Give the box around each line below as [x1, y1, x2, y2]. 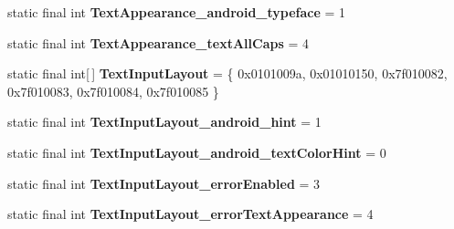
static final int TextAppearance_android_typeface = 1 [7, 3, 346, 21]
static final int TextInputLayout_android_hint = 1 [7, 112, 322, 131]
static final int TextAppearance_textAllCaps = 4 [7, 33, 309, 52]
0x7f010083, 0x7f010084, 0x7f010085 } [7, 81, 219, 100]
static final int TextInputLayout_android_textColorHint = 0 [7, 142, 386, 161]
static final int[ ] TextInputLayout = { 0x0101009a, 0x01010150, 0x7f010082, [7, 64, 448, 83]
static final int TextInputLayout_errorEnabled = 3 [7, 173, 321, 193]
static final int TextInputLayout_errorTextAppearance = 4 [7, 204, 374, 224]
